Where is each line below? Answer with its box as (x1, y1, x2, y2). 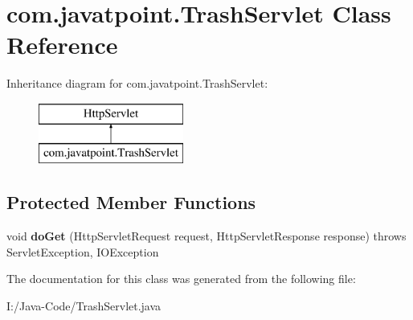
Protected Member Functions (6, 190, 256, 215)
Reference (6, 28, 118, 61)
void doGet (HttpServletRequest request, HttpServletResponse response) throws (6, 228, 407, 244)
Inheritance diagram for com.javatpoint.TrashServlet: (6, 75, 268, 92)
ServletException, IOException (6, 243, 159, 260)
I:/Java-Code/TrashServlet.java (6, 297, 162, 314)
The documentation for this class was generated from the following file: (6, 270, 356, 287)
